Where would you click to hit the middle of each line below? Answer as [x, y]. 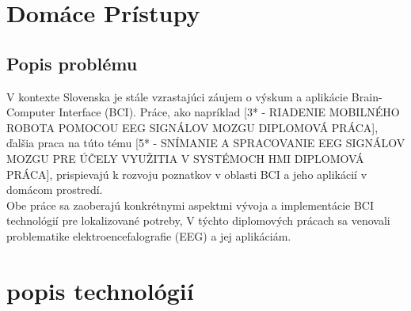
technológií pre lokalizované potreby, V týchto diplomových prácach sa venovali [198, 220]
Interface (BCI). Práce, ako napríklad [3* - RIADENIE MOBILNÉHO [229, 112]
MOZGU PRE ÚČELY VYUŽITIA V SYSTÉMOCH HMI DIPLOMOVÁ [185, 158]
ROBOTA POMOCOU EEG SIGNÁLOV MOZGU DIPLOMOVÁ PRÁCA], [192, 127]
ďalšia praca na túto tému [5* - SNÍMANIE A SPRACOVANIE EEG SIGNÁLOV [206, 143]
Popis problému [72, 63]
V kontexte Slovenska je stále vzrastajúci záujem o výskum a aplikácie [177, 96]
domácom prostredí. [55, 190]
